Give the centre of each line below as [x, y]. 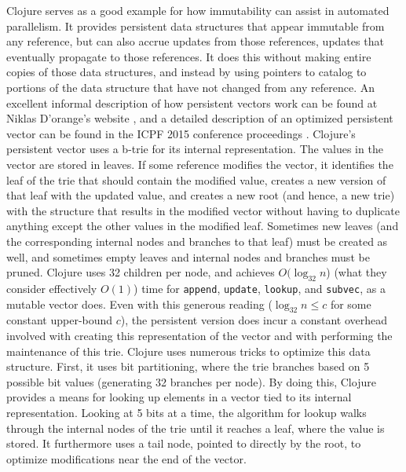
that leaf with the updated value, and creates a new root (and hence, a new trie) [201, 195]
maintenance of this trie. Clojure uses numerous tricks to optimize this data [188, 351]
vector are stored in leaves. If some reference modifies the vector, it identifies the [200, 164]
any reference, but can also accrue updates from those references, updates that [195, 41]
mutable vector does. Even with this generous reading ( [139, 304]
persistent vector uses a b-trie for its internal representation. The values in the [195, 149]
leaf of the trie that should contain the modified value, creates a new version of [196, 179]
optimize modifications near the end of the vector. [126, 458]
